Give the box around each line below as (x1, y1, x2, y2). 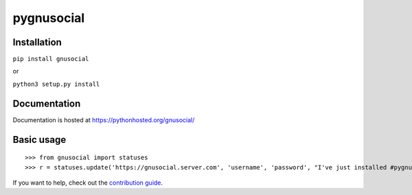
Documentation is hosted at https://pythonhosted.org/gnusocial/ (12, 115, 195, 124)
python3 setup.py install (12, 80, 100, 88)
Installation (12, 36, 62, 48)
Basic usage (12, 134, 67, 146)
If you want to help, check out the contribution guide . (12, 179, 163, 187)
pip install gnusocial (12, 55, 89, 63)
